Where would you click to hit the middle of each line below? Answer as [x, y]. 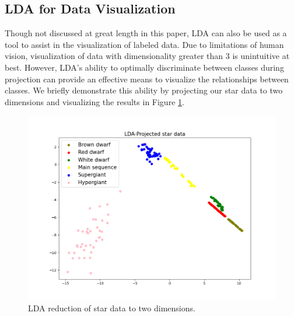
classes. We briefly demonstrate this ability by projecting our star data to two [144, 90]
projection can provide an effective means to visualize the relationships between [147, 79]
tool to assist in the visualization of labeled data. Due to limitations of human [144, 44]
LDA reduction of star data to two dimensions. [112, 308]
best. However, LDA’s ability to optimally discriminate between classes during [144, 67]
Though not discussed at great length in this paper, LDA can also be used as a [146, 33]
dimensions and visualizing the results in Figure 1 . [94, 101]
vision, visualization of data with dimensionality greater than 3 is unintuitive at [147, 56]
